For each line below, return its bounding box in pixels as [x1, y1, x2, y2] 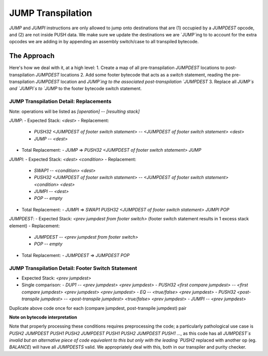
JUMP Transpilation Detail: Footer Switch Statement [9, 265, 137, 271]
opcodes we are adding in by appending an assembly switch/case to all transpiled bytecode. [9, 39, 199, 45]
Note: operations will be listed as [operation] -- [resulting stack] [9, 108, 140, 114]
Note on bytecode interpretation [9, 314, 77, 320]
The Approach [9, 52, 55, 60]
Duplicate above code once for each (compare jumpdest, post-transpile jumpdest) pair [9, 305, 187, 311]
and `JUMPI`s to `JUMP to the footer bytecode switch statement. [9, 86, 142, 91]
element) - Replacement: [9, 223, 60, 229]
